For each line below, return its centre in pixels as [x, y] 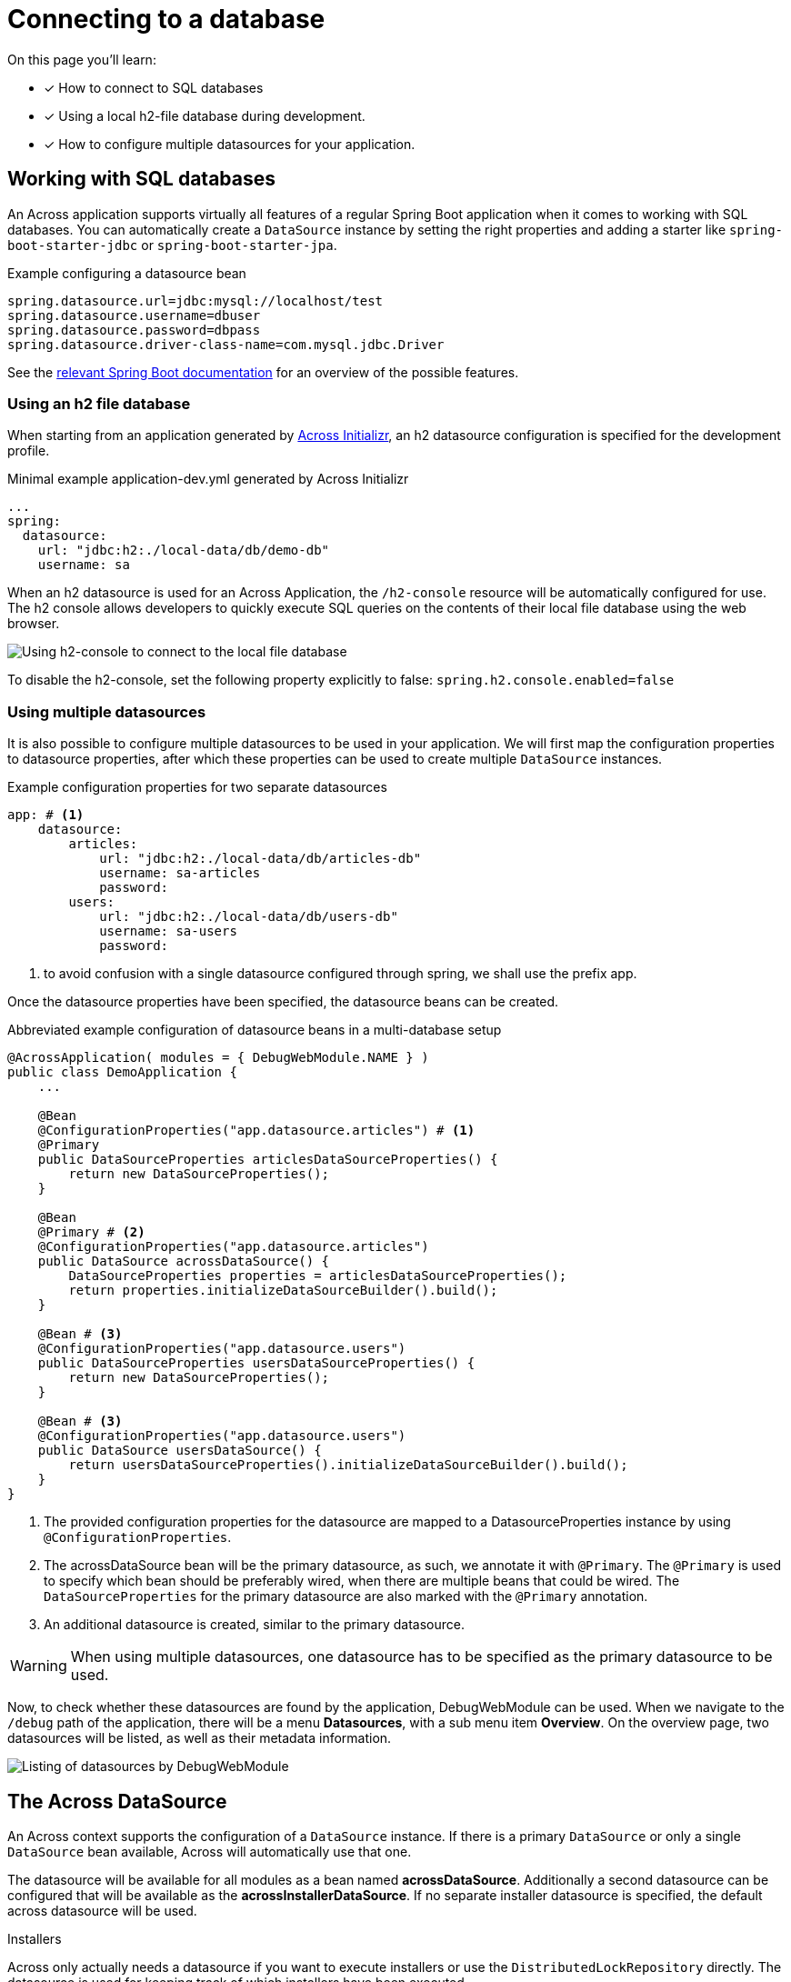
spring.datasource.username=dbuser [134, 315]
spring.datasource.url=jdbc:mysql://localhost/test [195, 300]
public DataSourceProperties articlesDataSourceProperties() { [268, 1160]
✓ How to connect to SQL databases [154, 87]
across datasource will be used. [102, 1910]
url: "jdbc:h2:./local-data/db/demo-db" [184, 551]
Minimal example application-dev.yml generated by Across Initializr [208, 479]
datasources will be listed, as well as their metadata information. [200, 1738]
